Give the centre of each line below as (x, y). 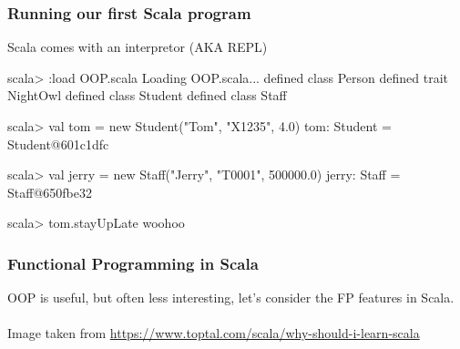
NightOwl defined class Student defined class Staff (147, 95)
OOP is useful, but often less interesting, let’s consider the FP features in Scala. (231, 298)
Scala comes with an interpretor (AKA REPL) (138, 47)
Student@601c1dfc (58, 144)
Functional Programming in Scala (133, 263)
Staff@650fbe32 (50, 192)
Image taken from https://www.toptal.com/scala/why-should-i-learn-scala (214, 333)
